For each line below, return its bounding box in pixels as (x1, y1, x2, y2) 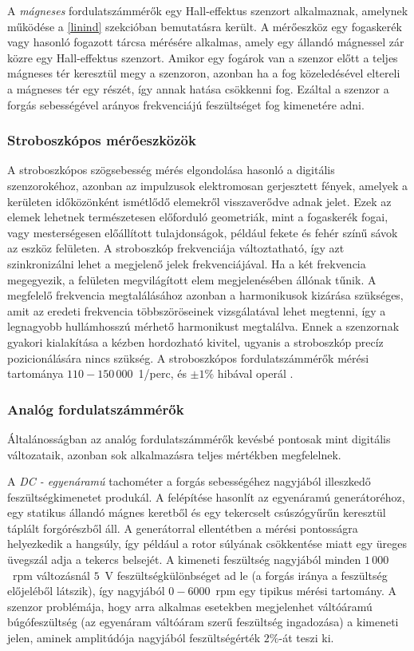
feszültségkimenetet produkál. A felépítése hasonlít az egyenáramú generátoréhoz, (7, 488, 405, 505)
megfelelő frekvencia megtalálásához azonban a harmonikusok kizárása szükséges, (7, 287, 404, 304)
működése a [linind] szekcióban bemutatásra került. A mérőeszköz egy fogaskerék (7, 18, 402, 34)
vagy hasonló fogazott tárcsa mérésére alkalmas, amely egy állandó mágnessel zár (7, 34, 404, 50)
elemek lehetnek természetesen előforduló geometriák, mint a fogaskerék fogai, (7, 208, 388, 225)
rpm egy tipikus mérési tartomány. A (215, 582, 397, 599)
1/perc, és (138, 365, 187, 382)
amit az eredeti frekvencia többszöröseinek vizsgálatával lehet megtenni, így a (7, 302, 386, 319)
